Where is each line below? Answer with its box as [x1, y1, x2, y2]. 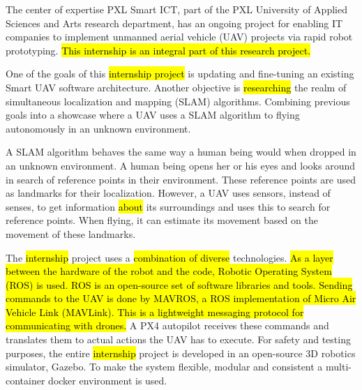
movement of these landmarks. [6, 226, 136, 241]
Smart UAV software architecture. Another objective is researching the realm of [6, 80, 347, 94]
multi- [326, 359, 352, 374]
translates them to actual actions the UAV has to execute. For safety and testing [6, 332, 351, 347]
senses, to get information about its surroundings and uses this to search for [6, 199, 331, 213]
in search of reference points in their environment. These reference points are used [6, 172, 356, 186]
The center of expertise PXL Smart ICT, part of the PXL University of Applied [6, 2, 347, 16]
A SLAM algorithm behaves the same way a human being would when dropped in [6, 144, 356, 159]
